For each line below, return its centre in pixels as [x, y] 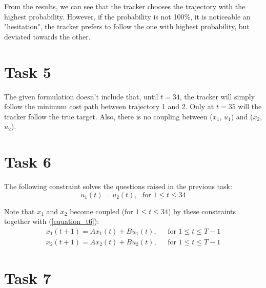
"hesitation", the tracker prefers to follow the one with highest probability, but [127, 26]
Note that [19, 211]
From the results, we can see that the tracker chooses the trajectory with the [125, 6]
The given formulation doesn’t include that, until [81, 96]
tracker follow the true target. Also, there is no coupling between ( [108, 116]
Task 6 [28, 162]
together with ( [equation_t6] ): [52, 221]
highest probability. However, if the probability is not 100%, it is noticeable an [127, 16]
